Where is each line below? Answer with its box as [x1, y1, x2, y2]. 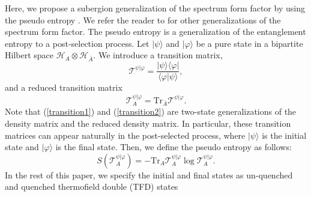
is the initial [262, 129, 307, 141]
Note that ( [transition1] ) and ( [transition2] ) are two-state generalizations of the [5, 105, 297, 118]
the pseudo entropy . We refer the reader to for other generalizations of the [5, 13, 281, 26]
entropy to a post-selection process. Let [5, 37, 149, 49]
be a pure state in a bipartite [196, 37, 303, 49]
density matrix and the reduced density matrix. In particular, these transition [5, 117, 291, 129]
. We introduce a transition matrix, [93, 49, 223, 61]
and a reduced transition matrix [5, 81, 122, 94]
